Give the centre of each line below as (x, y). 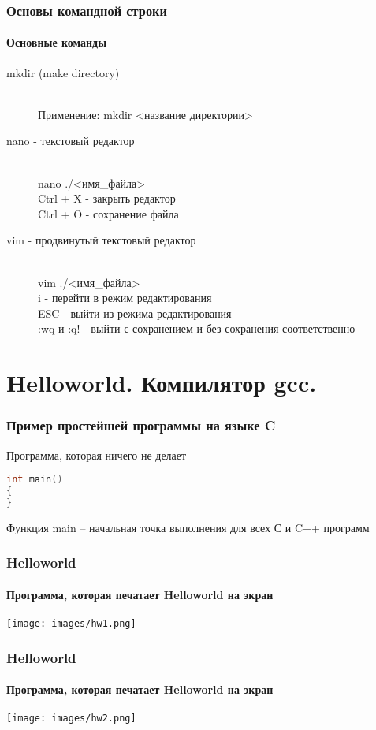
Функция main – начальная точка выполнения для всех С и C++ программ (188, 527)
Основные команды (57, 42)
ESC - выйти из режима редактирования (135, 313)
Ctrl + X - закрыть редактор (107, 198)
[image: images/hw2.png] (71, 719)
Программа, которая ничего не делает (97, 454)
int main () (35, 480)
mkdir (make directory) (63, 72)
